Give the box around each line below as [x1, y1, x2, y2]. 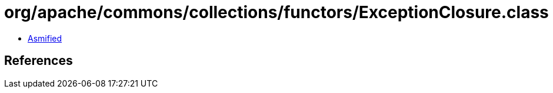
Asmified [28, 33, 62, 43]
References [4, 53, 73, 68]
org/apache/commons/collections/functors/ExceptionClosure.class [4, 2, 549, 22]
